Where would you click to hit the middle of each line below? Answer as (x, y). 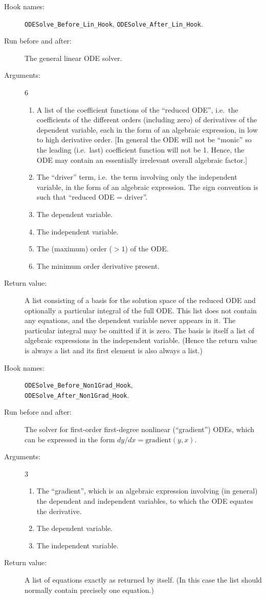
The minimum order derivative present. (98, 265)
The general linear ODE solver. (73, 58)
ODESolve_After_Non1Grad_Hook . (77, 394)
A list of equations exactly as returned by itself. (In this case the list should (143, 579)
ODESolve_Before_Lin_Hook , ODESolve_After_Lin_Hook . (114, 23)
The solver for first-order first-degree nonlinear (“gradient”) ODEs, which (140, 429)
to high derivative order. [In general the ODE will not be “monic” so (144, 140)
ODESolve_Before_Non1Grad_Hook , (79, 385)
